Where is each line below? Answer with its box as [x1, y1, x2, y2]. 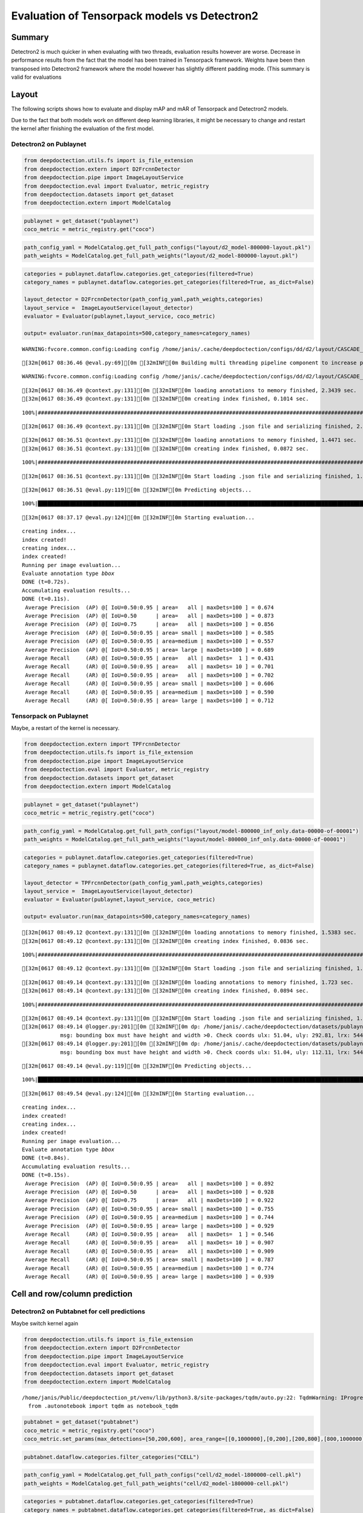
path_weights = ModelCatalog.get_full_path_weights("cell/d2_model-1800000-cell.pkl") [24, 1480, 289, 1487]
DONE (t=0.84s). [22, 1155, 70, 1161]
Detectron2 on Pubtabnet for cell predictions [11, 1307, 145, 1316]
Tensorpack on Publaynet [11, 712, 89, 720]
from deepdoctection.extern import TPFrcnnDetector [24, 741, 181, 747]
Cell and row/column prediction [11, 1288, 133, 1299]
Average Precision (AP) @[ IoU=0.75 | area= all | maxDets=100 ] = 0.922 [25, 1197, 274, 1204]
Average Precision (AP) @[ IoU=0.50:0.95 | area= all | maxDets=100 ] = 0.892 [25, 1180, 274, 1187]
